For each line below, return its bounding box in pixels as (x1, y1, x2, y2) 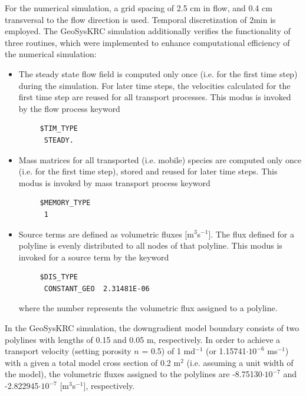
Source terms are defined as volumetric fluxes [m (18, 227, 194, 240)
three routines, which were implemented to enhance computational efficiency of (5, 36, 290, 48)
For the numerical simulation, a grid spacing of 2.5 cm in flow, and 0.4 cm (5, 2, 272, 14)
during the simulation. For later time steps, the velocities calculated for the (18, 79, 291, 91)
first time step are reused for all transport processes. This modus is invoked (18, 91, 291, 103)
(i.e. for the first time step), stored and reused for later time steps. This (18, 165, 278, 177)
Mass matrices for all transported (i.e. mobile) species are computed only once (18, 153, 302, 166)
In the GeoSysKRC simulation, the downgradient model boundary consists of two (5, 322, 300, 334)
